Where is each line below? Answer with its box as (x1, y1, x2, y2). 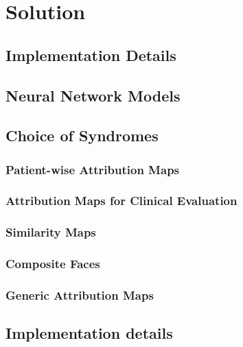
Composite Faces (5, 255, 100, 272)
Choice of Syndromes (5, 125, 159, 146)
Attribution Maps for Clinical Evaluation (5, 192, 238, 209)
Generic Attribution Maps (5, 287, 154, 304)
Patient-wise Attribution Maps (5, 160, 180, 178)
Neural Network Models (5, 84, 181, 106)
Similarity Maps (5, 224, 96, 241)
